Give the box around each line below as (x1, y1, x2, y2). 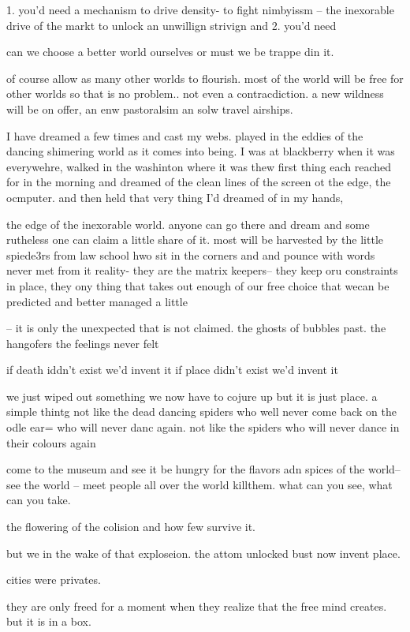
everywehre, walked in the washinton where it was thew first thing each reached (6, 158, 392, 174)
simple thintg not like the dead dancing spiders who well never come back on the (6, 403, 397, 420)
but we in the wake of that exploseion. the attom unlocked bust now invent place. (6, 544, 401, 561)
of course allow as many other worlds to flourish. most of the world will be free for (6, 69, 404, 86)
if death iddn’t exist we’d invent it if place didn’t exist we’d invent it (6, 361, 338, 378)
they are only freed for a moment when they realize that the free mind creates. (6, 597, 387, 614)
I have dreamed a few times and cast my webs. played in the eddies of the (6, 127, 363, 144)
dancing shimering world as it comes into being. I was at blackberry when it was (6, 143, 395, 159)
